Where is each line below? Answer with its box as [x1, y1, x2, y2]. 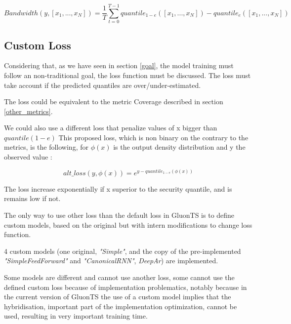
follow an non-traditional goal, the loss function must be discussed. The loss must [4, 70, 251, 80]
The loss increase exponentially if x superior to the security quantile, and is [4, 183, 232, 194]
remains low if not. [4, 193, 61, 203]
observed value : [4, 152, 52, 162]
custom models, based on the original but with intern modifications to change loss [4, 219, 252, 230]
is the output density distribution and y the [113, 142, 246, 152]
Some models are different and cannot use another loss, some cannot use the [4, 272, 235, 282]
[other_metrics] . [4, 106, 53, 116]
